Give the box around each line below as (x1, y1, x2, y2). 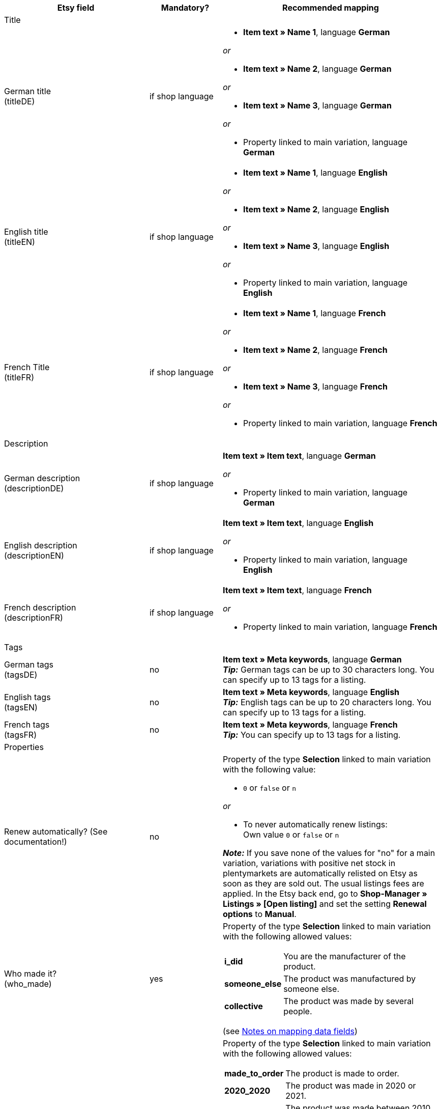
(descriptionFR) (4, 613, 63, 623)
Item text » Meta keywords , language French (222, 719, 398, 730)
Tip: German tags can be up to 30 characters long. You (222, 664, 434, 675)
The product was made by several (283, 996, 414, 1006)
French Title (4, 362, 50, 372)
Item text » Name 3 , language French (243, 381, 388, 392)
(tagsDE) (4, 670, 38, 680)
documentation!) (4, 837, 67, 847)
